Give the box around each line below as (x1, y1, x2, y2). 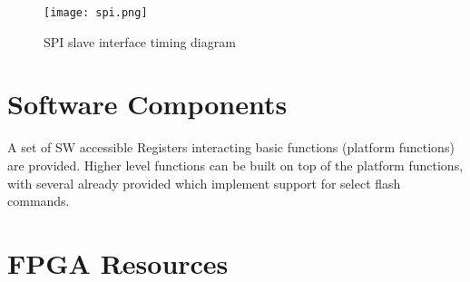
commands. (7, 191, 70, 210)
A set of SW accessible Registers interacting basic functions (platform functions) (7, 138, 455, 157)
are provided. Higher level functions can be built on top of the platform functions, (7, 155, 464, 174)
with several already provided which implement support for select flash (7, 173, 401, 192)
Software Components (7, 85, 288, 122)
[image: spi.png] (44, 6, 148, 19)
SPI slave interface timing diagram (44, 32, 236, 51)
